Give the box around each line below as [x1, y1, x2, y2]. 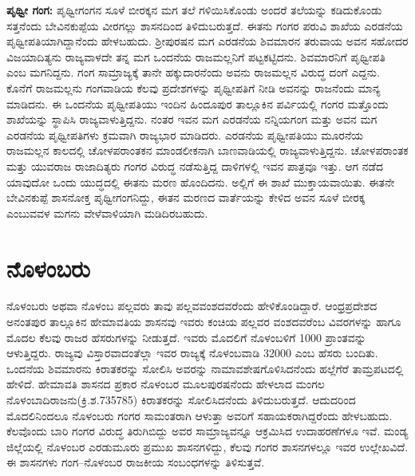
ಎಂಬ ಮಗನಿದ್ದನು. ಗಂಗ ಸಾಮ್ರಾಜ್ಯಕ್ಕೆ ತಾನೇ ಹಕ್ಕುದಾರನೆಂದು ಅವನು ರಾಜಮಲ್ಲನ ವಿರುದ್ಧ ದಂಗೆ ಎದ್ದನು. [6, 64, 380, 81]
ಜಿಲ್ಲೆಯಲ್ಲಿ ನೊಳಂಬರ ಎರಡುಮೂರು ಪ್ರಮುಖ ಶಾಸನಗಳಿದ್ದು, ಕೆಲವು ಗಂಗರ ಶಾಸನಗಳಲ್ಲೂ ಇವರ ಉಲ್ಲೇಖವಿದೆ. [6, 438, 409, 454]
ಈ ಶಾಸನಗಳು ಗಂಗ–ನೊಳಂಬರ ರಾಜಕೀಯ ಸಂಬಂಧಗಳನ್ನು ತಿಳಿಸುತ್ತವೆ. [6, 454, 265, 470]
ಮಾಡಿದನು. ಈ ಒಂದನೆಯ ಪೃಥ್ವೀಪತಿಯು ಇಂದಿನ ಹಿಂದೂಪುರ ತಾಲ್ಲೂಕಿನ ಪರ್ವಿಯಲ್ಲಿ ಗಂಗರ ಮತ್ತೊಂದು [6, 95, 389, 112]
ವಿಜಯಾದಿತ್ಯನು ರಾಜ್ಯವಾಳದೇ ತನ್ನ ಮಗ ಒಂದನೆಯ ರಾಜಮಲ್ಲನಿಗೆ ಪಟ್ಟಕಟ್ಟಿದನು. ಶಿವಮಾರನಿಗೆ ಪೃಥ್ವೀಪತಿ [6, 48, 385, 65]
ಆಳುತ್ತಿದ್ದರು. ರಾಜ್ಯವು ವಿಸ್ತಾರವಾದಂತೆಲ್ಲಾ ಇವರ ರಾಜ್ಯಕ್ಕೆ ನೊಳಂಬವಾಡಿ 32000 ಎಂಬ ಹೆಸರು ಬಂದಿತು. [6, 344, 378, 361]
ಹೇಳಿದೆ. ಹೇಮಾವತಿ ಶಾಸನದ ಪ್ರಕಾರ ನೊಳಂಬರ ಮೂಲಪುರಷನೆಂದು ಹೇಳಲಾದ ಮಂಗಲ [6, 376, 325, 392]
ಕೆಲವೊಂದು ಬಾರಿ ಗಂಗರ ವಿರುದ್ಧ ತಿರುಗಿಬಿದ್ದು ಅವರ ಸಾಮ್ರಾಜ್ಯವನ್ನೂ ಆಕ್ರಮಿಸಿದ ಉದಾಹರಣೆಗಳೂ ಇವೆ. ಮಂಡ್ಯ [6, 423, 409, 439]
